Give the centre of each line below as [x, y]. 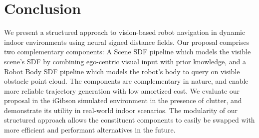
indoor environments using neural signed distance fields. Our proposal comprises [127, 42]
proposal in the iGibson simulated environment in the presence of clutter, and [123, 100]
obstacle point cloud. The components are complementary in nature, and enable [126, 81]
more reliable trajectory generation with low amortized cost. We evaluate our [122, 90]
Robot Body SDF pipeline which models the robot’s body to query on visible [122, 71]
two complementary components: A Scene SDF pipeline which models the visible [128, 52]
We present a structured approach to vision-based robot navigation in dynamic [125, 32]
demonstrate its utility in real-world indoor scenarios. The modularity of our [121, 110]
